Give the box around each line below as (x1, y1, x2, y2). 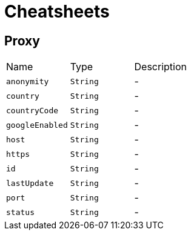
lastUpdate (6, 178, 54, 188)
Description (134, 61, 187, 73)
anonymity (6, 76, 49, 86)
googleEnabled (6, 120, 68, 130)
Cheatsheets (4, 1, 110, 22)
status (6, 207, 35, 217)
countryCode (6, 105, 59, 115)
